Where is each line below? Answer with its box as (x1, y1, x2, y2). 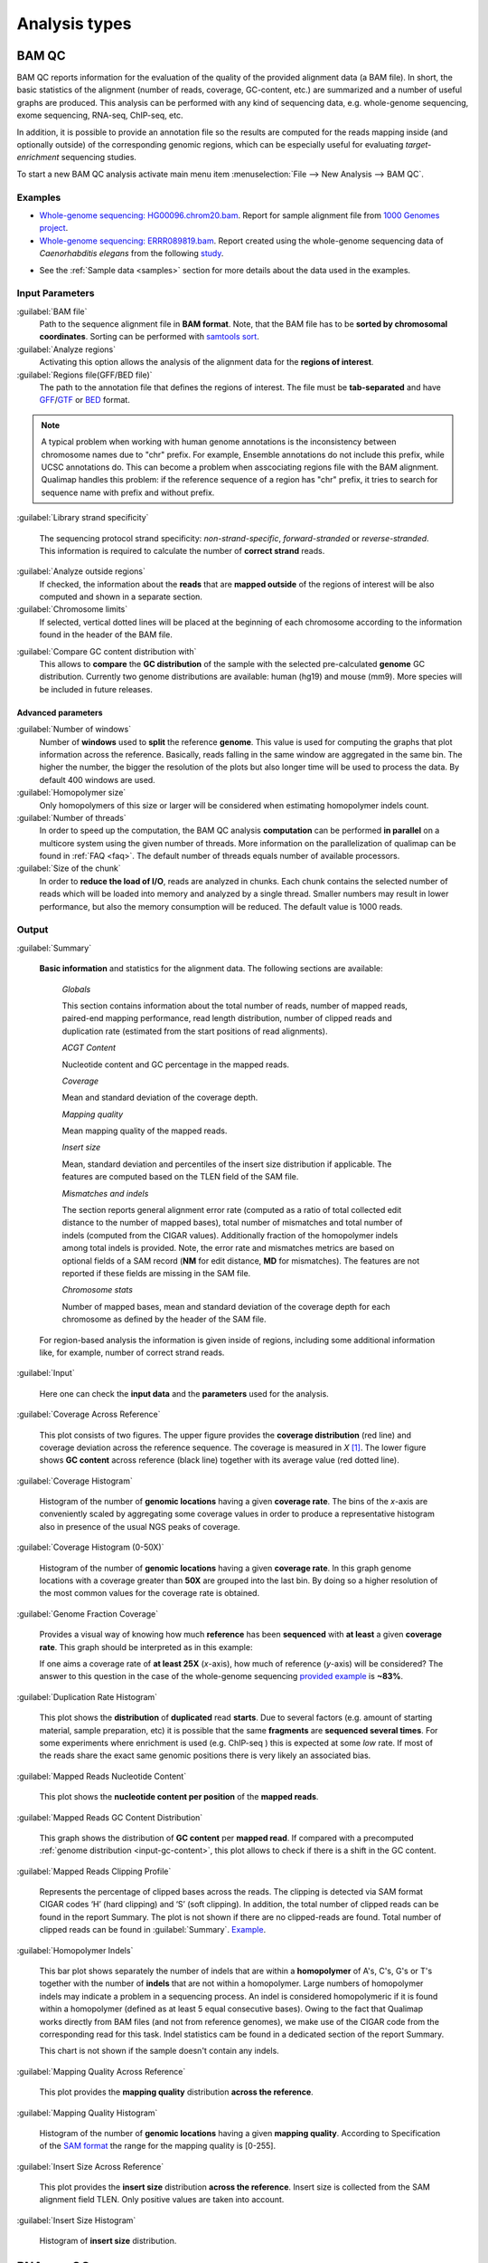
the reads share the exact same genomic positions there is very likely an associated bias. (39, 1750, 371, 1761)
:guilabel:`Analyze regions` (16, 344, 117, 355)
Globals (61, 983, 91, 995)
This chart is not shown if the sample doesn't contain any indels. (39, 2046, 279, 2057)
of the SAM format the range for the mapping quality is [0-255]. (39, 2141, 276, 2152)
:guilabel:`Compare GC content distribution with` (16, 645, 197, 656)
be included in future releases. (39, 683, 154, 694)
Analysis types (16, 14, 132, 33)
